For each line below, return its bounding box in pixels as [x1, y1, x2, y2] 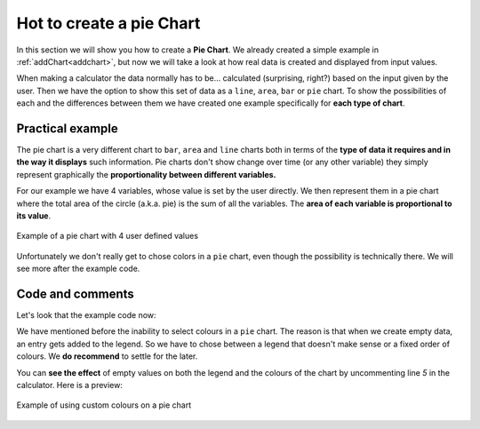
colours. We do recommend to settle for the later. [16, 351, 198, 361]
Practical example [16, 121, 119, 136]
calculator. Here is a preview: [16, 380, 124, 390]
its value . [16, 210, 52, 221]
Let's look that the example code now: [16, 310, 156, 321]
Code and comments [16, 286, 135, 301]
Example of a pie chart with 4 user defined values [16, 231, 199, 242]
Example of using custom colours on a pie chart [16, 400, 192, 410]
